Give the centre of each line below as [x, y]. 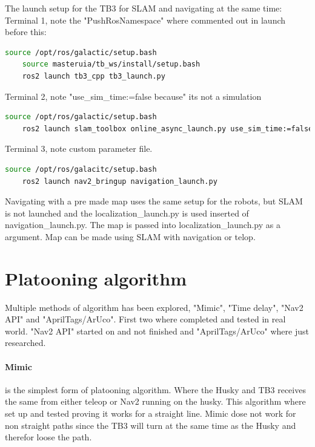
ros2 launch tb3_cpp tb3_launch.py [94, 76]
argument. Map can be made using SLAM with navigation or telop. [130, 236]
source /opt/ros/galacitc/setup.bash [81, 169]
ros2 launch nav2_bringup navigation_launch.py [120, 181]
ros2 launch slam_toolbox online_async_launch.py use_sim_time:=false [167, 129]
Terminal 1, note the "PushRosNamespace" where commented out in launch [145, 20]
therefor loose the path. [48, 437]
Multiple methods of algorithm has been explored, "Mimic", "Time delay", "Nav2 [154, 307]
